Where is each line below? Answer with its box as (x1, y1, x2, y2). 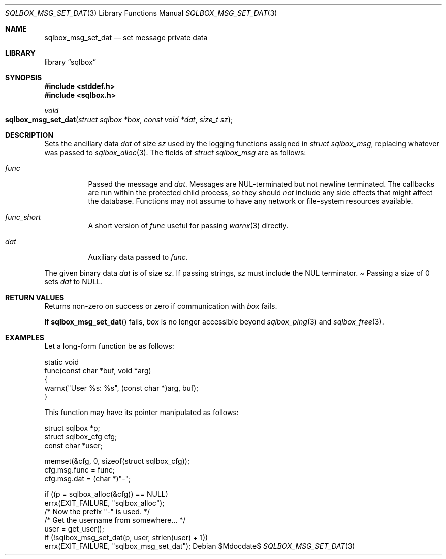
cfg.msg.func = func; (44, 465, 115, 474)
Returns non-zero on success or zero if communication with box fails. (44, 302, 277, 310)
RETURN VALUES (5, 293, 65, 302)
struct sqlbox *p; (44, 424, 100, 432)
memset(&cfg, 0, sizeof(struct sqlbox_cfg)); (44, 457, 190, 465)
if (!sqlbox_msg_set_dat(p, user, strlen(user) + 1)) (44, 533, 208, 542)
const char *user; (44, 441, 103, 450)
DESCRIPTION (5, 131, 54, 139)
